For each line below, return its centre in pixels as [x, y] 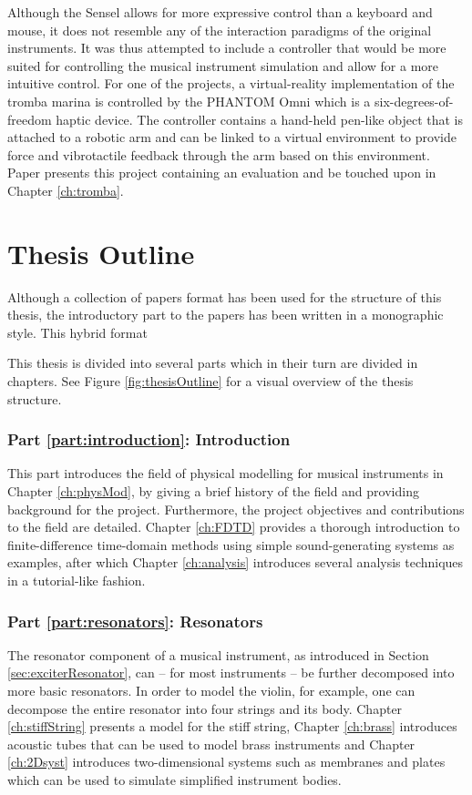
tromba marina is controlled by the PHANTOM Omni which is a [189, 101]
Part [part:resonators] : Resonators [135, 621]
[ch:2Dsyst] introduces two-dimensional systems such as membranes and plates [226, 762]
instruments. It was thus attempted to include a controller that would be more [227, 48]
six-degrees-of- [414, 101]
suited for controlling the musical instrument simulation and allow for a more [223, 65]
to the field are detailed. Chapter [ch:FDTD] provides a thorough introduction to [234, 527]
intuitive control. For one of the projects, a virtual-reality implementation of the [231, 83]
